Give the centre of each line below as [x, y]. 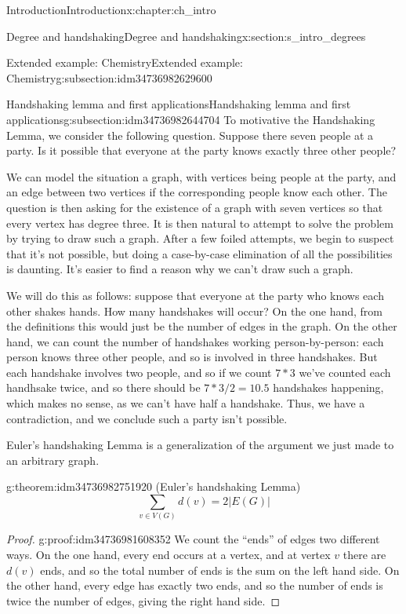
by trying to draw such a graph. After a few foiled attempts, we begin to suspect [200, 238]
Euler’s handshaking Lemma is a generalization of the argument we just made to [200, 445]
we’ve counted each [345, 372]
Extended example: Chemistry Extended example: [125, 62]
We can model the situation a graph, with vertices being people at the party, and [201, 176]
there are [364, 554]
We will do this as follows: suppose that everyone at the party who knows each [195, 295]
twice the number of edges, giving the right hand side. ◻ [143, 600]
